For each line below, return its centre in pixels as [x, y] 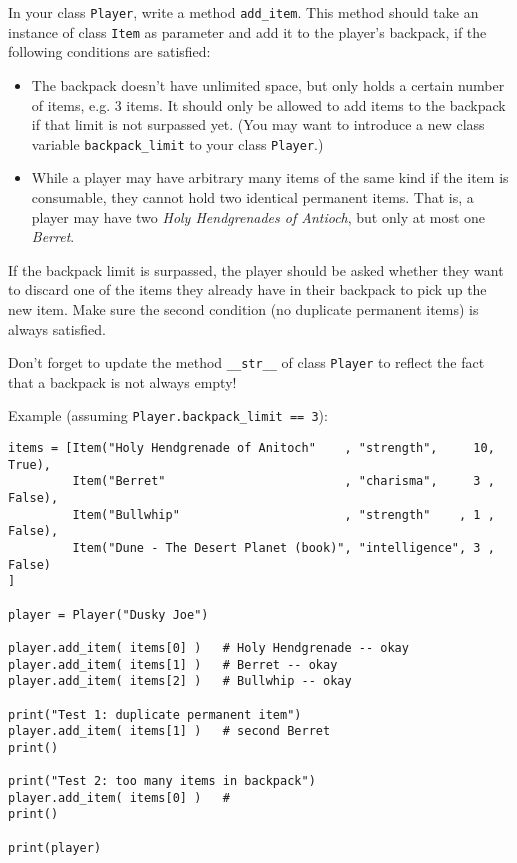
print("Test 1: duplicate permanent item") [155, 714]
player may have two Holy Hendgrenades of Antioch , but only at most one [258, 216]
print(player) [55, 847]
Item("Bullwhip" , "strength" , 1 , [283, 514]
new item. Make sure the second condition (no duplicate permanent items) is [243, 308]
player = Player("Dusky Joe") [108, 614]
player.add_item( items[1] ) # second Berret [169, 731]
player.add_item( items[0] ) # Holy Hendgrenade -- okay [208, 647]
